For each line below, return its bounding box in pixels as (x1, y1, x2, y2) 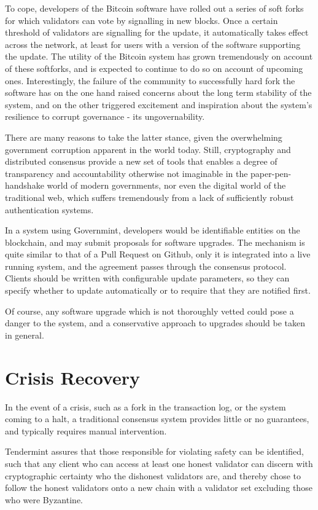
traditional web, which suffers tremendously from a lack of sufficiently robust (5, 190, 294, 203)
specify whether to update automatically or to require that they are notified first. (5, 284, 311, 297)
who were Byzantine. (5, 493, 83, 506)
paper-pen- (250, 167, 292, 179)
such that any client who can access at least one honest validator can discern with (5, 457, 313, 469)
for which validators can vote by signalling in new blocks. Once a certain (5, 14, 278, 26)
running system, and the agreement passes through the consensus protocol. (5, 259, 287, 272)
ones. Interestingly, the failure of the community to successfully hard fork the (5, 74, 295, 87)
